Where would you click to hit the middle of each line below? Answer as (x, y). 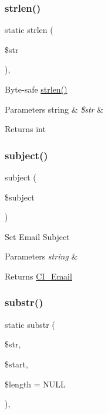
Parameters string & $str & (54, 109)
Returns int (25, 129)
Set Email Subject (37, 236)
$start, (16, 364)
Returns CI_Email (38, 276)
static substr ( (30, 324)
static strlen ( (29, 30)
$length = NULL (35, 384)
